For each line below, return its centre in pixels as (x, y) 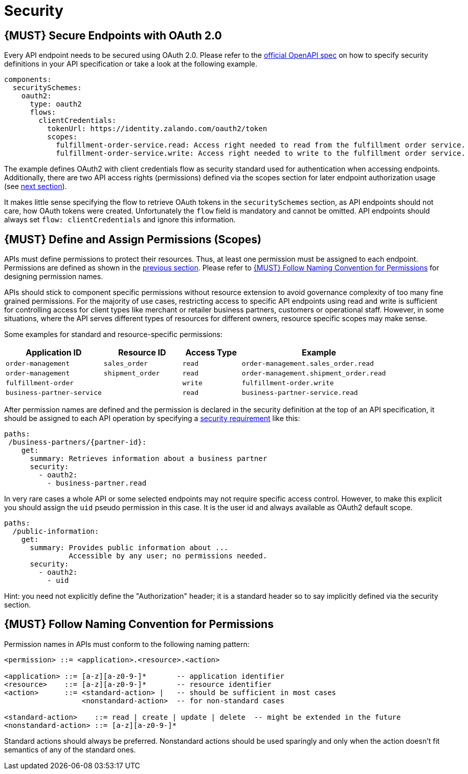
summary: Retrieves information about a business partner (149, 459)
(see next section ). (36, 186)
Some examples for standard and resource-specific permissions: (114, 334)
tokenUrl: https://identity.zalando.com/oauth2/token (157, 129)
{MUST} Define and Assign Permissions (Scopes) (133, 239)
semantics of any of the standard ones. (70, 749)
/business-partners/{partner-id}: (77, 442)
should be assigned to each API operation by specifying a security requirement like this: (152, 419)
